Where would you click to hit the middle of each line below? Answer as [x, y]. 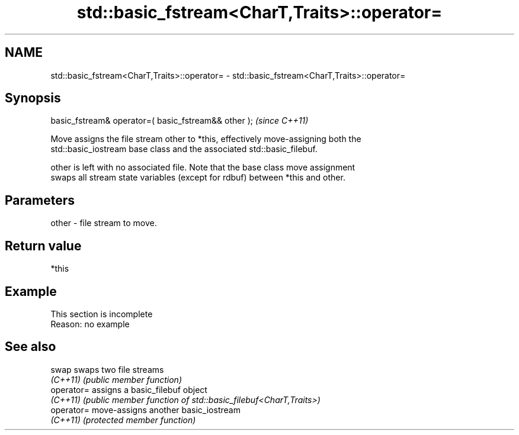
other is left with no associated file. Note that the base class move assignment [203, 167]
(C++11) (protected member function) [123, 420]
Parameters [40, 200]
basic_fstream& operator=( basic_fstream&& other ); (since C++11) [180, 121]
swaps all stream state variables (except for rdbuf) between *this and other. [198, 178]
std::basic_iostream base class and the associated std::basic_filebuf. [184, 149]
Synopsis [33, 98]
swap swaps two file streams [107, 369]
